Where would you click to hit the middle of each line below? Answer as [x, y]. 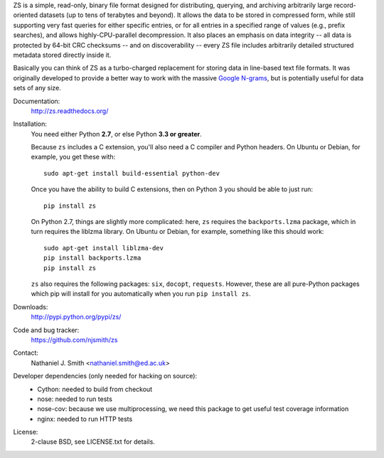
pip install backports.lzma [92, 258]
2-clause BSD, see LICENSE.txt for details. [93, 442]
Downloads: [31, 307]
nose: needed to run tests [75, 399]
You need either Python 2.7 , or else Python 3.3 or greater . [116, 134]
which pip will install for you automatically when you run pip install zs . [141, 294]
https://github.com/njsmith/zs [74, 340]
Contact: [26, 353]
